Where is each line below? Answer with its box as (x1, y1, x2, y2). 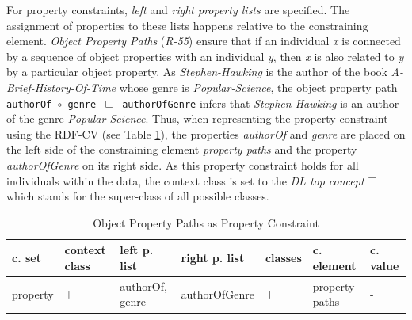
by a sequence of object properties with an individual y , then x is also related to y (6, 48, 404, 64)
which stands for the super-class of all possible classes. (6, 188, 269, 204)
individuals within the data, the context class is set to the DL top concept (6, 172, 364, 189)
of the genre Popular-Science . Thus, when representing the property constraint (6, 110, 388, 127)
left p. (120, 242, 154, 258)
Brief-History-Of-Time (6, 78, 116, 95)
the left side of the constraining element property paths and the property (6, 141, 357, 158)
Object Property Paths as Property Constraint (93, 214, 319, 230)
